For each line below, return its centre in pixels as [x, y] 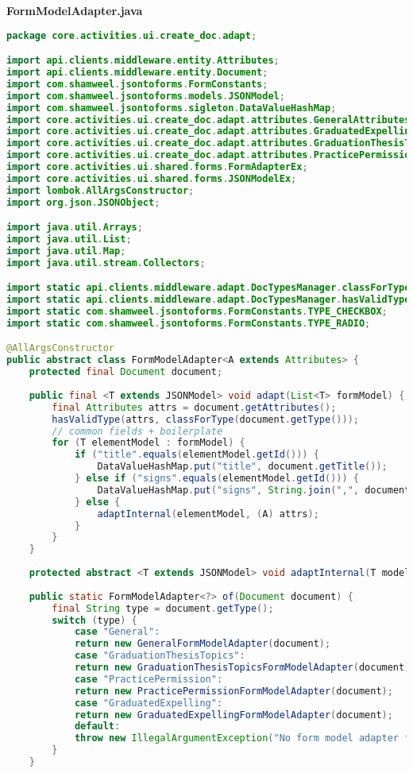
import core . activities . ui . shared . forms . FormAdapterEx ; [157, 167]
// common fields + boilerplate [137, 431]
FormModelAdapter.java [75, 10]
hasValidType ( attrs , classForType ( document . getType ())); [205, 419]
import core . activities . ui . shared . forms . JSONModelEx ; [152, 178]
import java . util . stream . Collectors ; [106, 263]
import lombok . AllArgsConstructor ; [100, 190]
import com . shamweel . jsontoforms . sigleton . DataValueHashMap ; [172, 108]
